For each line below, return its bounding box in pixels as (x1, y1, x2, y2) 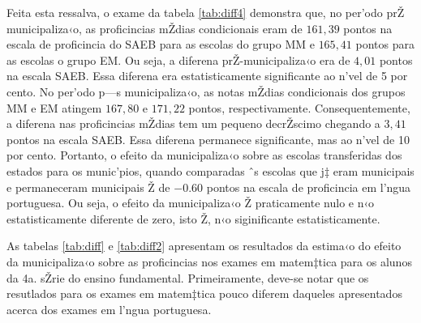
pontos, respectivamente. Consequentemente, (188, 99, 410, 116)
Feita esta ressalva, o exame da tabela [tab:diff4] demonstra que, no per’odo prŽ (6, 4, 405, 20)
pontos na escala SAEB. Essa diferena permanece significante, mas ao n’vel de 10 (6, 130, 410, 147)
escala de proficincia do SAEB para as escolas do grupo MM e (6, 36, 315, 53)
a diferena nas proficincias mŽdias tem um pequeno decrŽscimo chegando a (6, 115, 380, 132)
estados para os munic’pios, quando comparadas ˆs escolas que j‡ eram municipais (6, 162, 415, 179)
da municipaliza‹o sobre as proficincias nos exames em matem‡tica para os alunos (6, 253, 412, 270)
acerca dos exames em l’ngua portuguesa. (6, 300, 212, 317)
